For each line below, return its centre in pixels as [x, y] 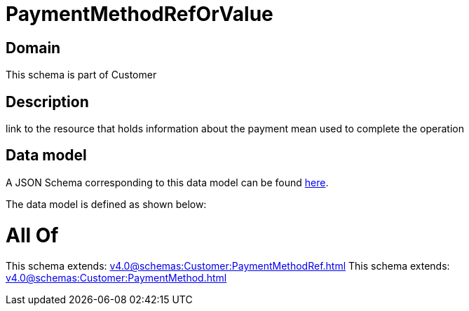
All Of [32, 235]
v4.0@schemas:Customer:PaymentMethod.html [116, 278]
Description [47, 102]
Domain [33, 48]
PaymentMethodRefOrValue [140, 14]
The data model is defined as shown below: [106, 204]
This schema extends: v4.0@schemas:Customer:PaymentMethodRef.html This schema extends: [228, 266]
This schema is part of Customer [81, 75]
